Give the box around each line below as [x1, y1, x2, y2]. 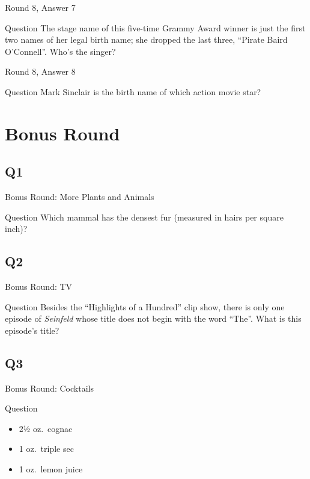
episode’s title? [5, 324, 59, 336]
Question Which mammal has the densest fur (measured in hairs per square [5, 210, 284, 223]
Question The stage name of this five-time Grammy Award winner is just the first [5, 21, 306, 34]
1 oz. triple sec [19, 442, 74, 455]
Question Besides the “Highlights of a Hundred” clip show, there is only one [5, 300, 285, 313]
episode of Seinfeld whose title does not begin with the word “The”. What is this [5, 312, 302, 325]
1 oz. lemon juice [19, 463, 83, 475]
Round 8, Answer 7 [5, 1, 76, 13]
